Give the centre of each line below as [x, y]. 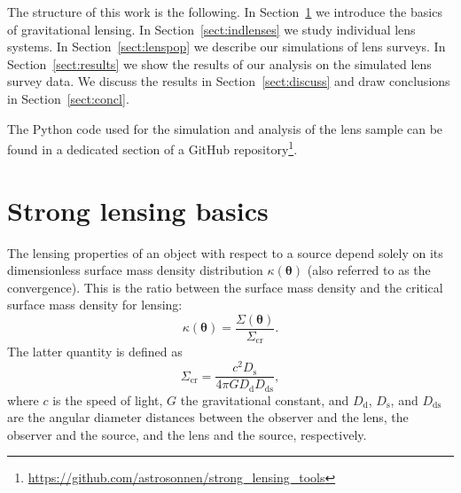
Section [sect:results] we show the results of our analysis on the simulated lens [219, 63]
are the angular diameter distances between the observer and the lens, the [208, 417]
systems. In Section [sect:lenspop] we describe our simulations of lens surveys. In [227, 47]
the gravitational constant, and [265, 399]
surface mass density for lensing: [95, 305]
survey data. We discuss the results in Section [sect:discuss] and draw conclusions [229, 81]
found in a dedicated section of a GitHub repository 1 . [152, 148]
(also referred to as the [369, 270]
